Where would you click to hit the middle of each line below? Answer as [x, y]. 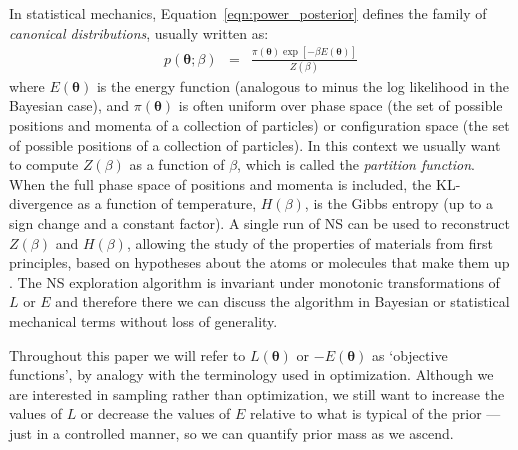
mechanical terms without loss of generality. [143, 320]
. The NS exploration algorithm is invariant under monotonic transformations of [254, 281]
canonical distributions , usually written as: [139, 32]
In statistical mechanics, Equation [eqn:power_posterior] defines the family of [248, 13]
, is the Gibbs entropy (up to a [398, 203]
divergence [41, 203]
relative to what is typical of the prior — [375, 413]
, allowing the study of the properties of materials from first [309, 242]
